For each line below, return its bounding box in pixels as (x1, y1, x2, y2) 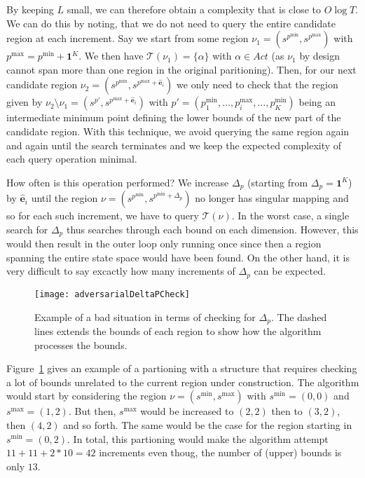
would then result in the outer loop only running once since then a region (6, 236, 322, 251)
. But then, (68, 404, 116, 418)
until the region (31, 191, 98, 205)
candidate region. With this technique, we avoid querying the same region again (6, 123, 350, 138)
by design (299, 48, 340, 63)
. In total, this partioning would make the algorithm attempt (67, 431, 329, 446)
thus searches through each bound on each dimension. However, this (66, 221, 359, 236)
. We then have (78, 48, 144, 63)
